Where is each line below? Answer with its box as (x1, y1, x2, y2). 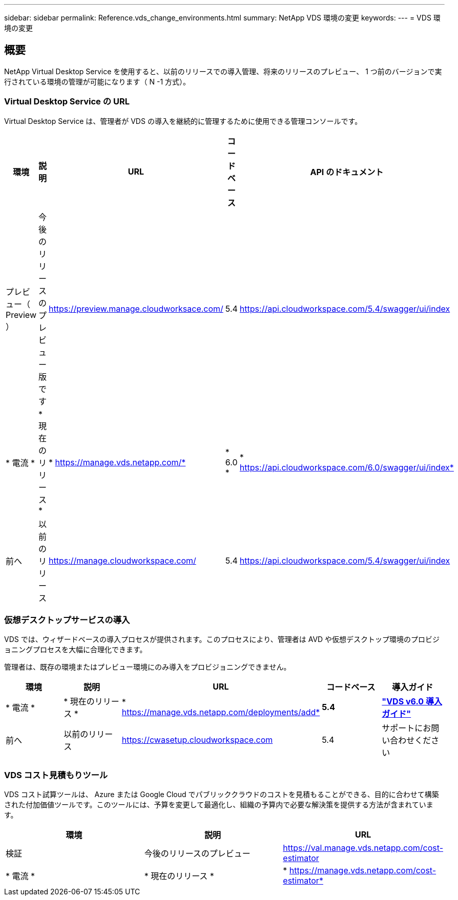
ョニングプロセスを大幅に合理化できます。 (4, 645, 147, 654)
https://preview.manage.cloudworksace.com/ (49, 303, 223, 314)
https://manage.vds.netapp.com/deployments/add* (121, 707, 320, 718)
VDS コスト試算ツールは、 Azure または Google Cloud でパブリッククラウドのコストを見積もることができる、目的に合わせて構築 (4, 790, 439, 799)
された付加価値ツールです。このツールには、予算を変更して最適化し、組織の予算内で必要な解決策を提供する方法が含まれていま (4, 800, 433, 809)
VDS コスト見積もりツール (4, 769, 108, 780)
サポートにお (382, 723, 431, 734)
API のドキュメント (310, 166, 384, 177)
